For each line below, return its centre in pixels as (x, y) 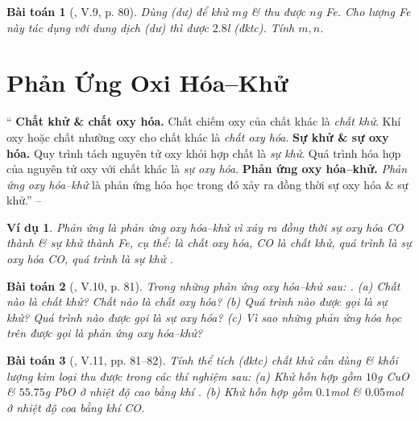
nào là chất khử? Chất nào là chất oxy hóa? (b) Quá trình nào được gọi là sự (197, 301)
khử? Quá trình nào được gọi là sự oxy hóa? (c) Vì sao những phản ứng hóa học (204, 317)
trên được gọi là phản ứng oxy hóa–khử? (105, 333)
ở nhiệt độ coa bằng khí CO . (76, 407)
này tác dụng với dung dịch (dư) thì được (108, 27)
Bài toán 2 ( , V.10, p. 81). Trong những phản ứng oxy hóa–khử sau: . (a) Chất (203, 285)
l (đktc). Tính (261, 27)
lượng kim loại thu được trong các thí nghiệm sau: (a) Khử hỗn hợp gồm (185, 376)
